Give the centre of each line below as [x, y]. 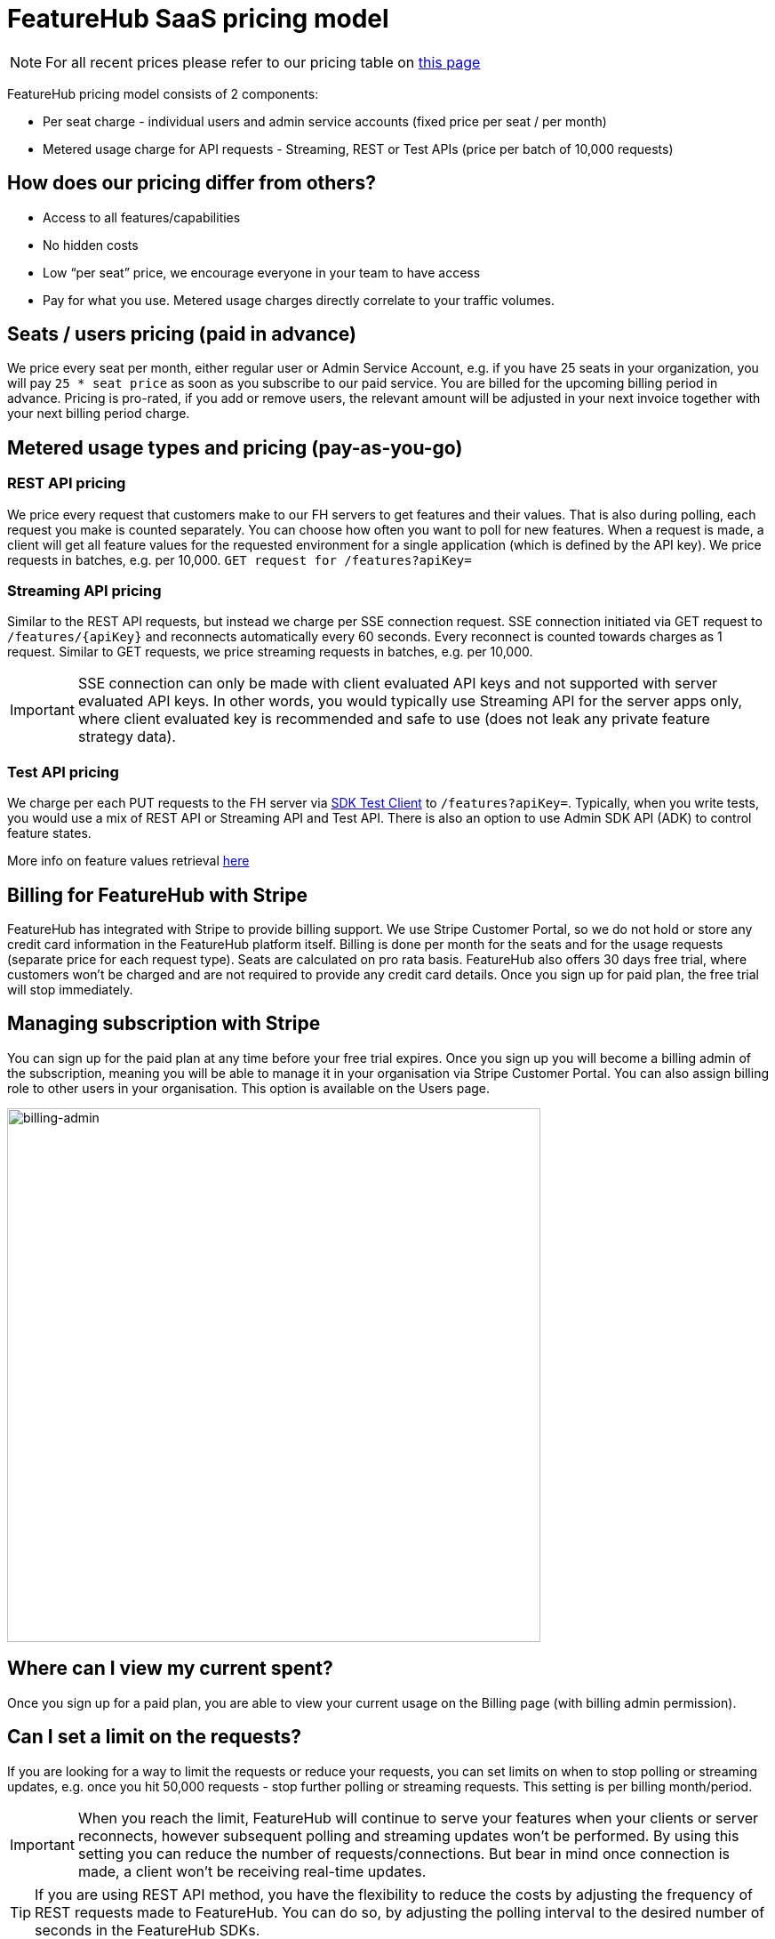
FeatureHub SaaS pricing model [198, 19]
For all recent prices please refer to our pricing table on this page [263, 62]
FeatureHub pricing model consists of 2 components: [163, 93]
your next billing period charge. [99, 414]
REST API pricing [67, 483]
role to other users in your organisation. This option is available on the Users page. [249, 1088]
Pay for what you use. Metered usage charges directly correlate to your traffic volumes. [299, 300]
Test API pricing [63, 772]
